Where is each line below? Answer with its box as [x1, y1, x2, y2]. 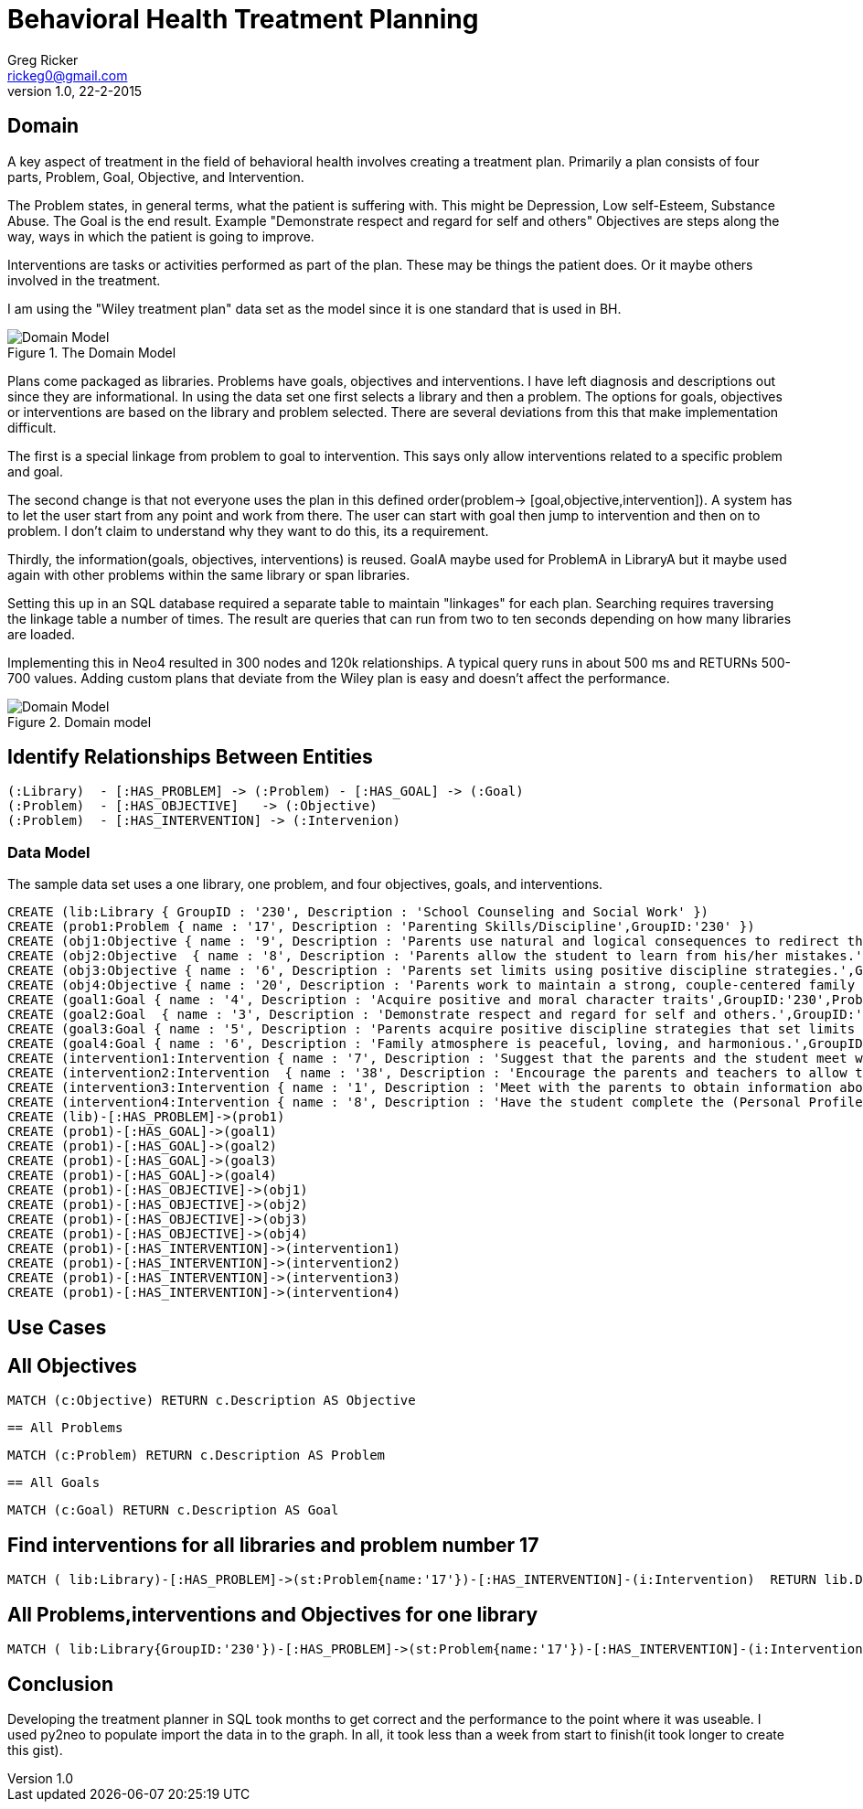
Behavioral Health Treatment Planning [7, 4, 479, 35]
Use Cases [7, 1315, 107, 1339]
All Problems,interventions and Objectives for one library [7, 1602, 538, 1626]
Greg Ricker [7, 51, 79, 68]
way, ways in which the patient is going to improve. [7, 228, 314, 244]
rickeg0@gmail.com [7, 67, 128, 83]
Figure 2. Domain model [7, 713, 152, 730]
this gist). [7, 1741, 63, 1758]
